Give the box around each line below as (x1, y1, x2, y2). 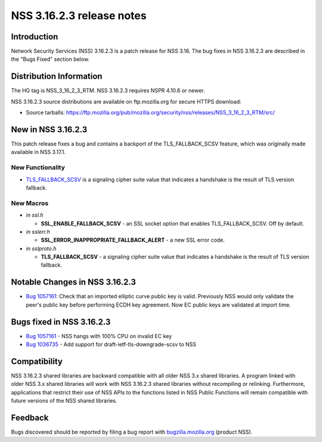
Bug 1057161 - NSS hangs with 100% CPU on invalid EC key (26, 332, 172, 339)
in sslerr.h (26, 228, 51, 235)
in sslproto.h (26, 245, 57, 252)
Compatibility (11, 356, 63, 366)
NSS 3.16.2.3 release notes (11, 9, 147, 22)
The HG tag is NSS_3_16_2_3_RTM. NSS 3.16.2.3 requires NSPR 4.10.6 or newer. (11, 87, 205, 94)
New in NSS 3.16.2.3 (11, 124, 88, 134)
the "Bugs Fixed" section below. (11, 55, 89, 63)
